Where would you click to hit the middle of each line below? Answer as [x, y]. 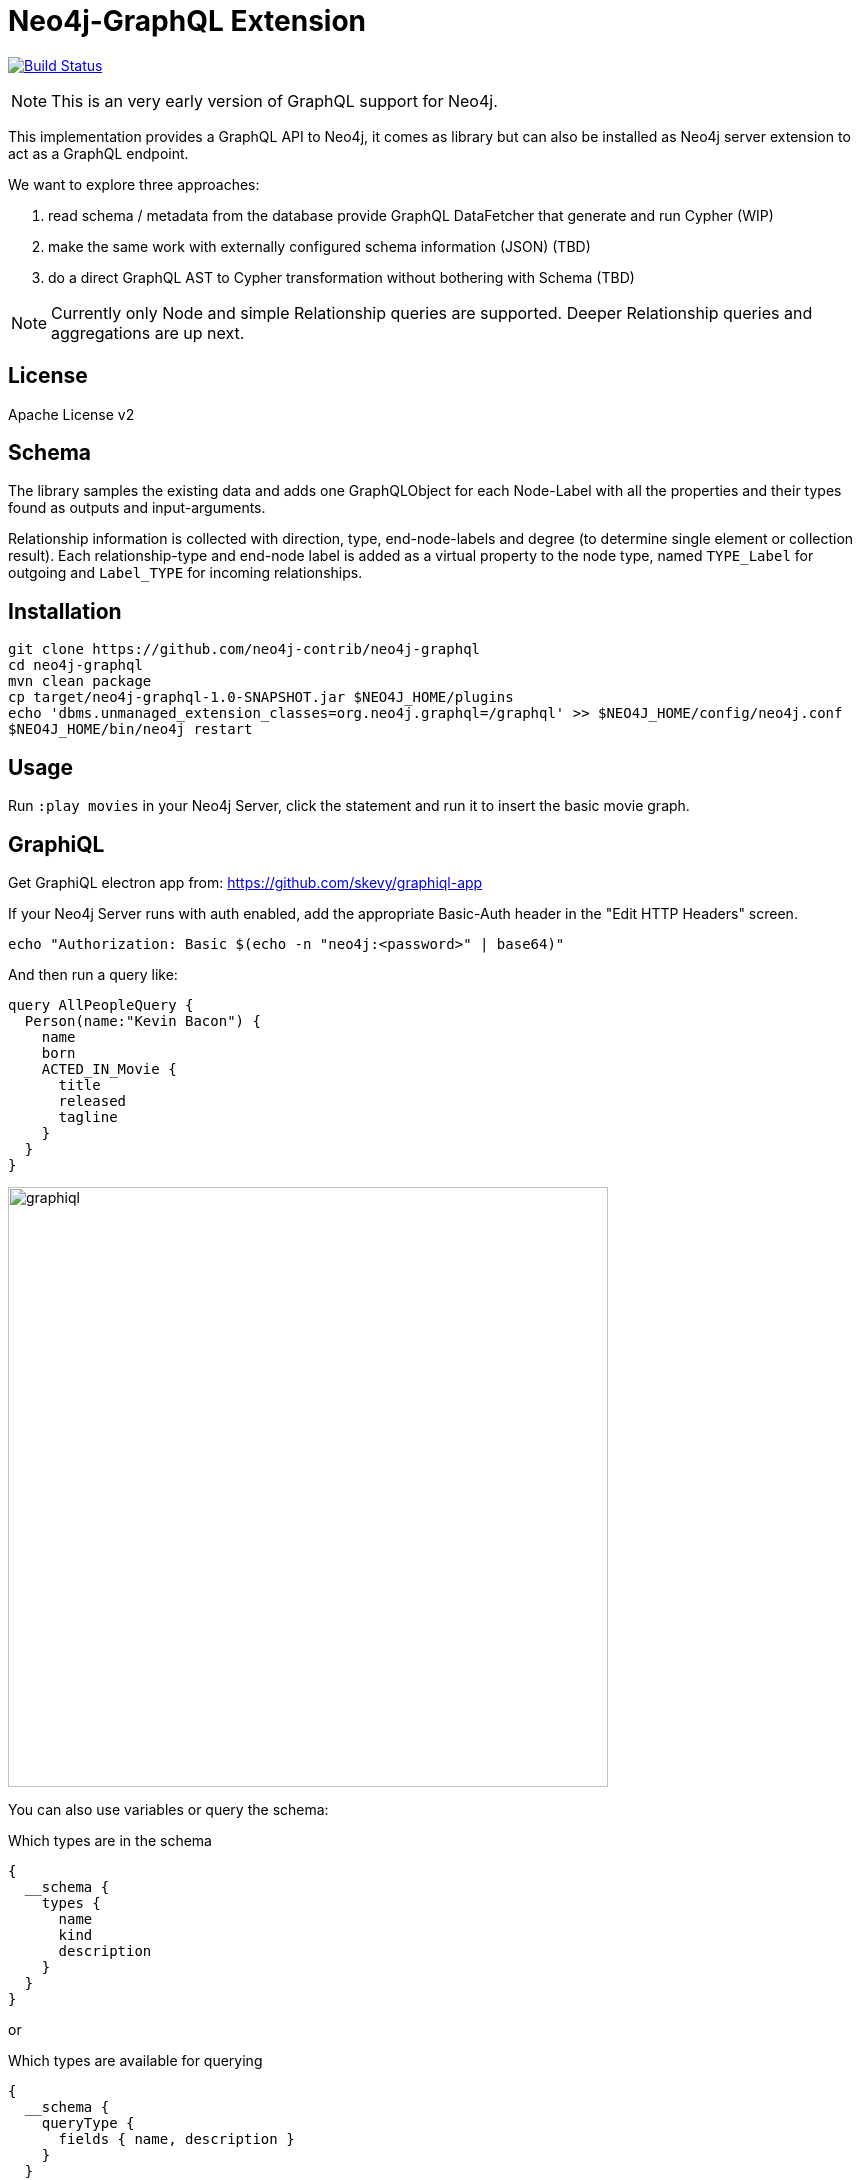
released [92, 1100]
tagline [88, 1116]
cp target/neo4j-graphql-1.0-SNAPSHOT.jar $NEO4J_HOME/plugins [261, 697]
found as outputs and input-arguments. [137, 508]
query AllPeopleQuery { [101, 1004]
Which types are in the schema [110, 1840]
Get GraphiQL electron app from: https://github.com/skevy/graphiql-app [245, 882]
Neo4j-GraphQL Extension [187, 21]
